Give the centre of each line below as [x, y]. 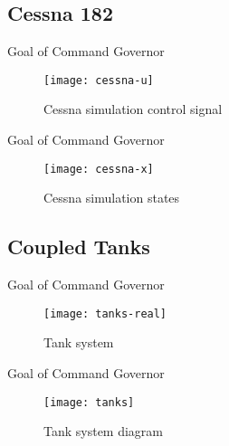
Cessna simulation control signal [133, 109]
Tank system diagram [104, 431]
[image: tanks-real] [105, 313]
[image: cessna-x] [99, 169]
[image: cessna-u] [99, 80]
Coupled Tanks [79, 247]
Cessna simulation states [112, 198]
